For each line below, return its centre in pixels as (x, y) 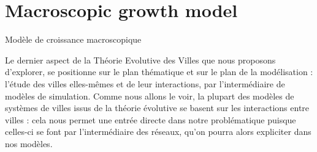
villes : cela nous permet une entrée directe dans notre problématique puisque (151, 119)
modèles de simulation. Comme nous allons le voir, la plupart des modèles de (150, 96)
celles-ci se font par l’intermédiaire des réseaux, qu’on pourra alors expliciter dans (158, 132)
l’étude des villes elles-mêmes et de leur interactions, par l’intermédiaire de (145, 83)
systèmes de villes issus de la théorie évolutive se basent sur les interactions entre (157, 108)
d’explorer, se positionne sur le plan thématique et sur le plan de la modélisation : (159, 72)
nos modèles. (29, 143)
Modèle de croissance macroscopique (73, 39)
